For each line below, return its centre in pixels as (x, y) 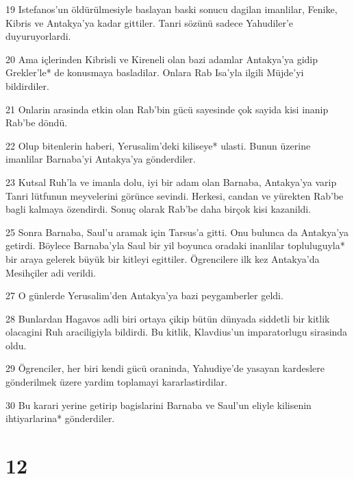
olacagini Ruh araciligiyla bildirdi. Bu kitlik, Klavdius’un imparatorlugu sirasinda (177, 332)
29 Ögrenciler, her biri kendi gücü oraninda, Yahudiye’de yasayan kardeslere (165, 368)
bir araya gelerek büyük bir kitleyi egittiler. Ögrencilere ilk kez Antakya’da (163, 258)
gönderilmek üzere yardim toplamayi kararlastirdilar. (116, 382)
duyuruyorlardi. (38, 36)
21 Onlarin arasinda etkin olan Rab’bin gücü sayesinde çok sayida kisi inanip (167, 109)
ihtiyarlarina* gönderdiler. (60, 418)
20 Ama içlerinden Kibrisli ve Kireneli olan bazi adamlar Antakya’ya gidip (162, 59)
